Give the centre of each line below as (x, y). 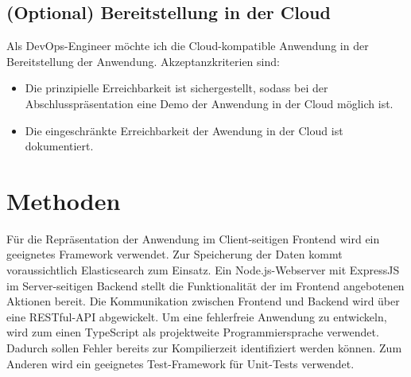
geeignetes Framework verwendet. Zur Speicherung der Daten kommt (174, 254)
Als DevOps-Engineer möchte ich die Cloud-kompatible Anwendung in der (188, 46)
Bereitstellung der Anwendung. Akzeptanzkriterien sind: (143, 61)
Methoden (64, 200)
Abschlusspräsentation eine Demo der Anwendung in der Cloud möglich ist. (209, 103)
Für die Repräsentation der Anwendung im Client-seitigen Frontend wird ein (193, 238)
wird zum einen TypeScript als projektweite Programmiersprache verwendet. (193, 332)
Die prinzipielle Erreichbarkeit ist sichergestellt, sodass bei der (176, 88)
